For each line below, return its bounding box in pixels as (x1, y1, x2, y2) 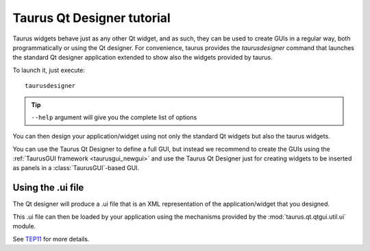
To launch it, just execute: (12, 66, 86, 74)
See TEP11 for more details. (12, 235, 90, 243)
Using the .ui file (12, 182, 84, 193)
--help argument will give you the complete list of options (31, 113, 197, 121)
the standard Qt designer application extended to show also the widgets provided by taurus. (12, 53, 273, 62)
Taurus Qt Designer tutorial (12, 10, 171, 25)
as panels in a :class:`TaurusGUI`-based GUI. (12, 164, 140, 172)
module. (12, 222, 36, 230)
